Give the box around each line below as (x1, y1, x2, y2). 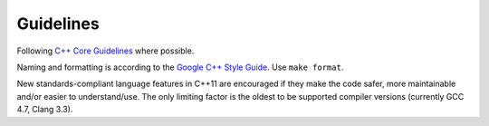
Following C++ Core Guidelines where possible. (16, 45, 195, 56)
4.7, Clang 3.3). (16, 104, 73, 115)
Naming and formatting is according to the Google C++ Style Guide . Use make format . (16, 62, 344, 73)
